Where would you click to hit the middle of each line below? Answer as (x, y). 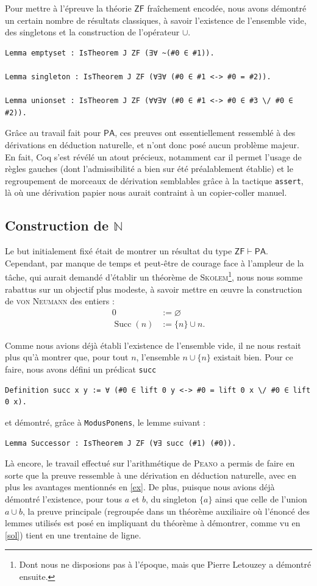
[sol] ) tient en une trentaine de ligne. (73, 534)
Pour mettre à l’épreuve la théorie (68, 8)
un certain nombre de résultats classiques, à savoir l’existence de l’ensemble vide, (156, 20)
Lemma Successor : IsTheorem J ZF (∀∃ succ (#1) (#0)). (121, 443)
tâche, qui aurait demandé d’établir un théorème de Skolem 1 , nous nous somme (154, 276)
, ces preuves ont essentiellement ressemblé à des (205, 133)
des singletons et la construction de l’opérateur (92, 32)
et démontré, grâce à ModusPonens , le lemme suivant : (105, 422)
